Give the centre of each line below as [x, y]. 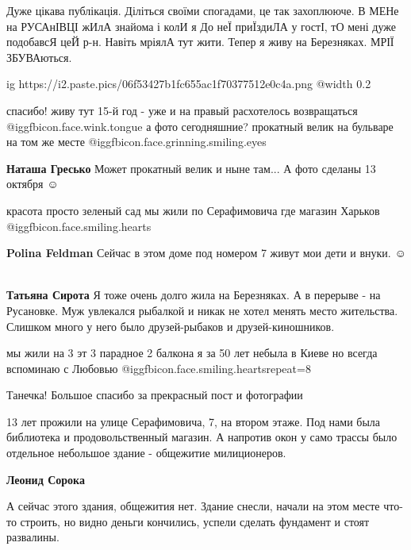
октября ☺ [33, 184]
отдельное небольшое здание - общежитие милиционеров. [146, 453]
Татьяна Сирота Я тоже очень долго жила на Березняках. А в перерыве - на [194, 295]
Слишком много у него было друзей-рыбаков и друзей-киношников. [171, 326]
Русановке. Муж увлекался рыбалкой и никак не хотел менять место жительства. [202, 310]
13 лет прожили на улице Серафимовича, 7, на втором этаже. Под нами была [194, 421]
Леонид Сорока [46, 479]
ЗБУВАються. [39, 57]
